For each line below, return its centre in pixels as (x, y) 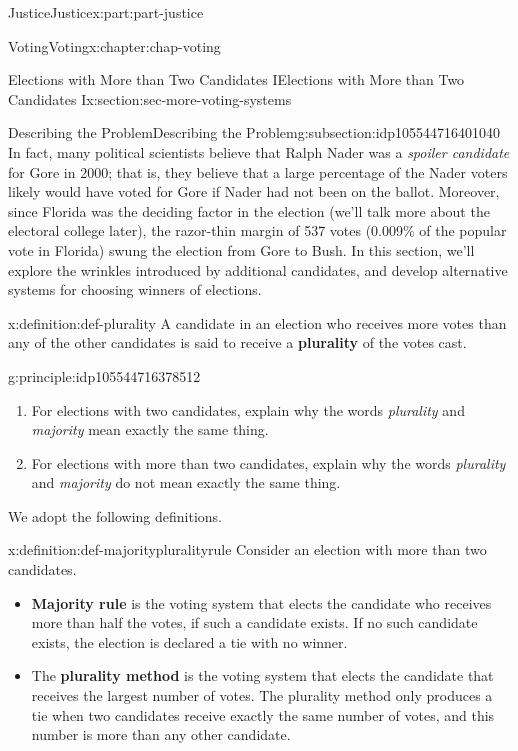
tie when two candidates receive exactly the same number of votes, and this (263, 714)
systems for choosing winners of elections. (135, 289)
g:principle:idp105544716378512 (104, 375)
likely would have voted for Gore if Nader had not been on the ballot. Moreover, (254, 191)
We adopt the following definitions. (115, 515)
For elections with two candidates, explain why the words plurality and (248, 409)
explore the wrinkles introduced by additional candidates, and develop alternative (258, 269)
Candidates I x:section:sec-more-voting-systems (150, 98)
